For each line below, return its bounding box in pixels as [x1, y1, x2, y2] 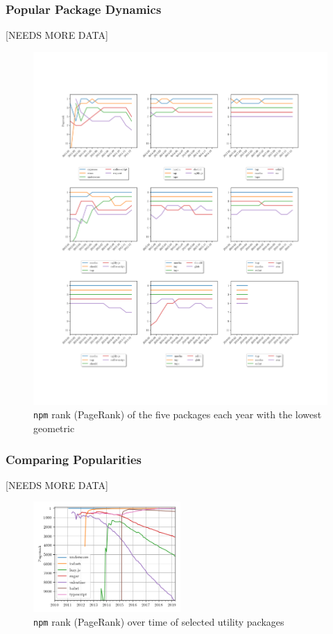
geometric [33, 421, 75, 436]
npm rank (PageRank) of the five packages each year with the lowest [33, 407, 322, 422]
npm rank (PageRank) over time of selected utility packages [33, 615, 284, 629]
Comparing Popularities [6, 450, 142, 468]
